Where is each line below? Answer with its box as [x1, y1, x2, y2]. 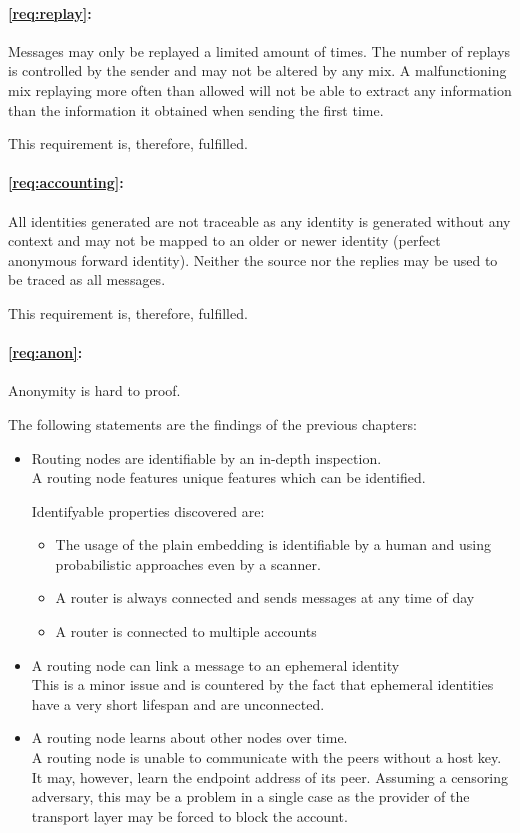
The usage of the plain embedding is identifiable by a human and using [55, 534, 492, 555]
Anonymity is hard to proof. [8, 380, 181, 401]
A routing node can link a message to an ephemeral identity [31, 654, 400, 675]
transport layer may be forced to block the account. [31, 805, 348, 826]
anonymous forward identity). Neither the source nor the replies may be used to [8, 249, 498, 270]
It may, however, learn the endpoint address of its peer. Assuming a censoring [31, 766, 509, 787]
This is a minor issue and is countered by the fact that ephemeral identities [31, 674, 494, 695]
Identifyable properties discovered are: [31, 500, 265, 521]
